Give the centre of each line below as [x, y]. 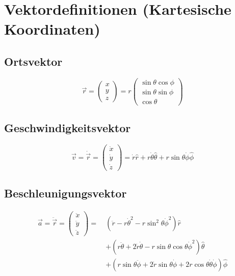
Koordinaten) [52, 29]
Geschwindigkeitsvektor [68, 128]
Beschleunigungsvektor [66, 193]
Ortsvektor [33, 61]
